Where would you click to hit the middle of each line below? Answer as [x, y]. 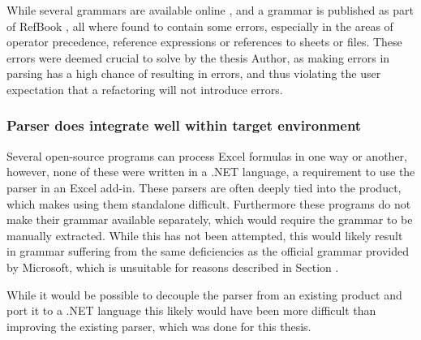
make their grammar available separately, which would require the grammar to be [210, 219]
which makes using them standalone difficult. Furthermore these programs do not [209, 203]
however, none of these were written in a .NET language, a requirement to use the [211, 172]
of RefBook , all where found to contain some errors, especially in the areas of [200, 26]
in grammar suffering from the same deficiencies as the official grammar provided [208, 251]
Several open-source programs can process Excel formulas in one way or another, [207, 155]
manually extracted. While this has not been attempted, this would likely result [205, 235]
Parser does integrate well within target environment [184, 125]
